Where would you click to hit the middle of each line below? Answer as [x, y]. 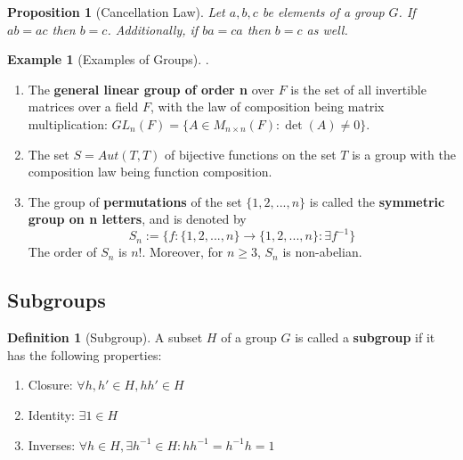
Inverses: [52, 444]
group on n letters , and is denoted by [137, 219]
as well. [327, 29]
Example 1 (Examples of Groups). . [108, 59]
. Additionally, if [153, 29]
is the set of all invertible [358, 89]
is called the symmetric [377, 201]
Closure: [50, 385]
